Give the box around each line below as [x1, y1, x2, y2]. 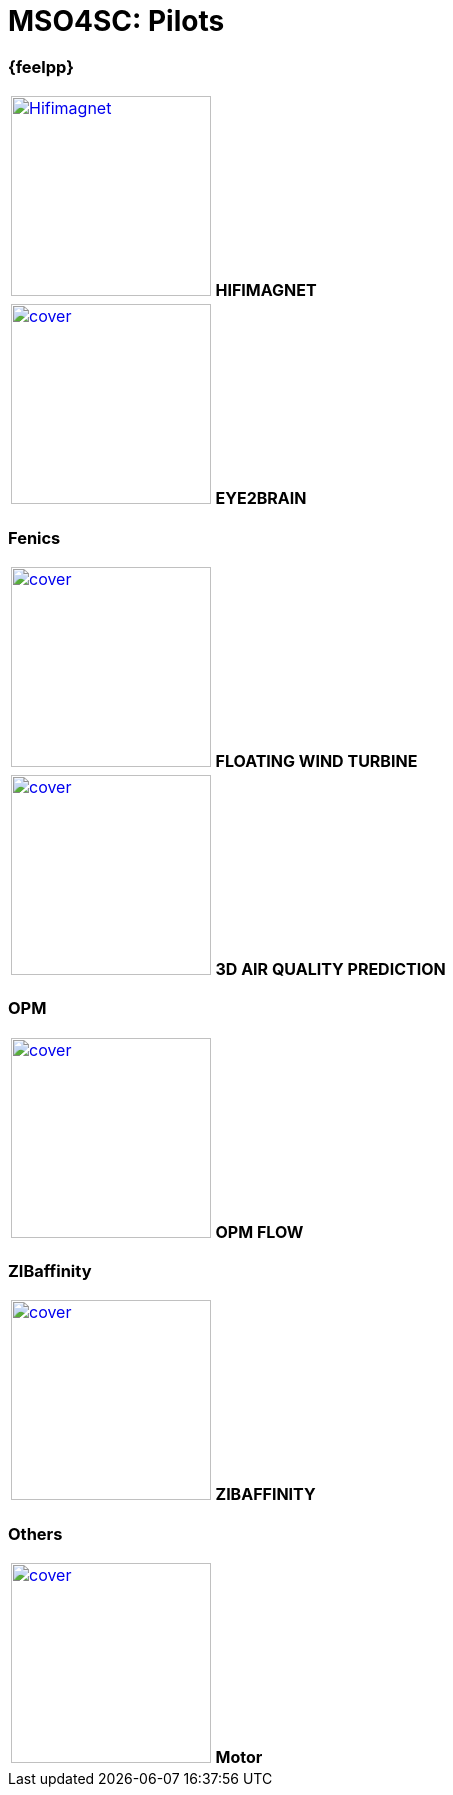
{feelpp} [8, 56, 74, 77]
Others [8, 1523, 63, 1544]
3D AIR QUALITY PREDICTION [215, 958, 446, 979]
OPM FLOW [215, 1221, 304, 1242]
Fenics [8, 527, 61, 548]
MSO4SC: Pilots [8, 4, 225, 38]
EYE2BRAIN [215, 488, 307, 509]
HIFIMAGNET [215, 280, 317, 301]
